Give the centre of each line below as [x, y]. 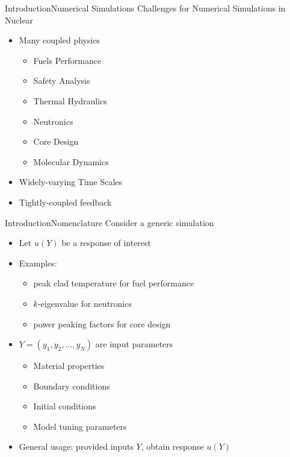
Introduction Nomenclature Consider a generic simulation [110, 222]
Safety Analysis [62, 80]
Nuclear [19, 20]
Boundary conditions [72, 386]
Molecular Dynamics [71, 161]
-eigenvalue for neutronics [85, 303]
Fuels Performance [67, 60]
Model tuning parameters [80, 426]
